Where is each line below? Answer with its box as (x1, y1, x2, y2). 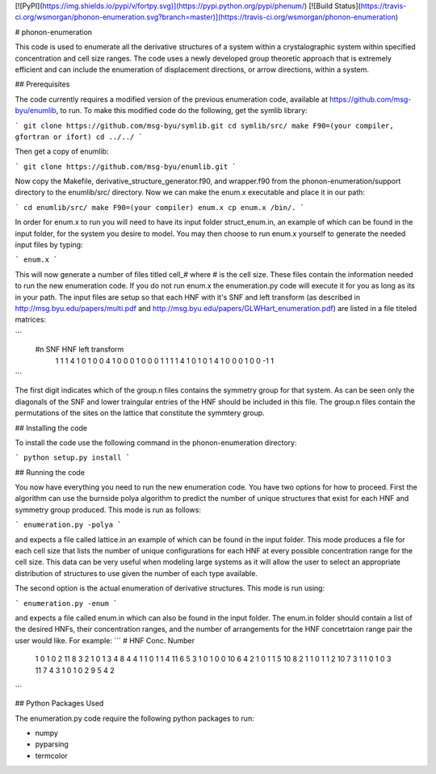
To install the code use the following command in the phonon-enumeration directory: (15, 437, 298, 448)
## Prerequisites (15, 79, 70, 89)
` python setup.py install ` (15, 453, 131, 462)
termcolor (35, 751, 68, 760)
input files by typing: (15, 240, 84, 250)
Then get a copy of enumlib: (15, 146, 109, 157)
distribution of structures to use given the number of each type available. (15, 568, 258, 578)
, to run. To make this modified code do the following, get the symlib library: (56, 106, 308, 116)
